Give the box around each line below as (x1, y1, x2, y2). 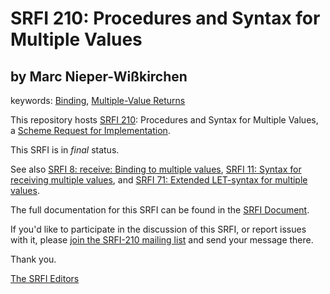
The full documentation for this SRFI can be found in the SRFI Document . (10, 204, 310, 216)
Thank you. (10, 253, 57, 265)
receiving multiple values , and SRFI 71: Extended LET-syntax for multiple (10, 174, 308, 186)
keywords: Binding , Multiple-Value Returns (10, 95, 186, 106)
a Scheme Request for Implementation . (10, 125, 171, 136)
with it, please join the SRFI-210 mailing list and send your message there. (10, 234, 314, 246)
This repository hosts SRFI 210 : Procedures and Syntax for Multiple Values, (10, 114, 319, 126)
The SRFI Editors (10, 273, 80, 284)
